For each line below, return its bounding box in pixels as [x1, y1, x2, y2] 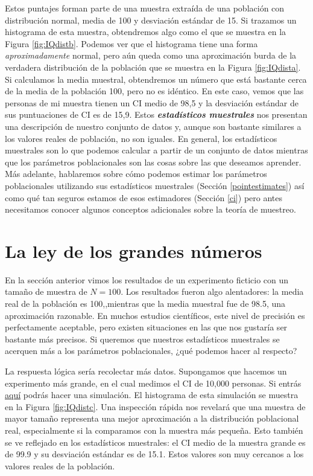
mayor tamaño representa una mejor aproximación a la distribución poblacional [5, 412, 299, 425]
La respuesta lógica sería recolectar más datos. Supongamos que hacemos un [5, 364, 287, 377]
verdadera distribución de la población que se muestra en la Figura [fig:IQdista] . [5, 60, 301, 73]
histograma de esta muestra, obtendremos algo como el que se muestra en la [5, 25, 286, 38]
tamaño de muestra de [5, 285, 87, 298]
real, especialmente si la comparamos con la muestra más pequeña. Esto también [5, 423, 303, 436]
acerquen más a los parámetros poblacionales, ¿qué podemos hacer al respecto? [5, 344, 297, 357]
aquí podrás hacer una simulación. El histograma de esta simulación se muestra [5, 388, 299, 401]
